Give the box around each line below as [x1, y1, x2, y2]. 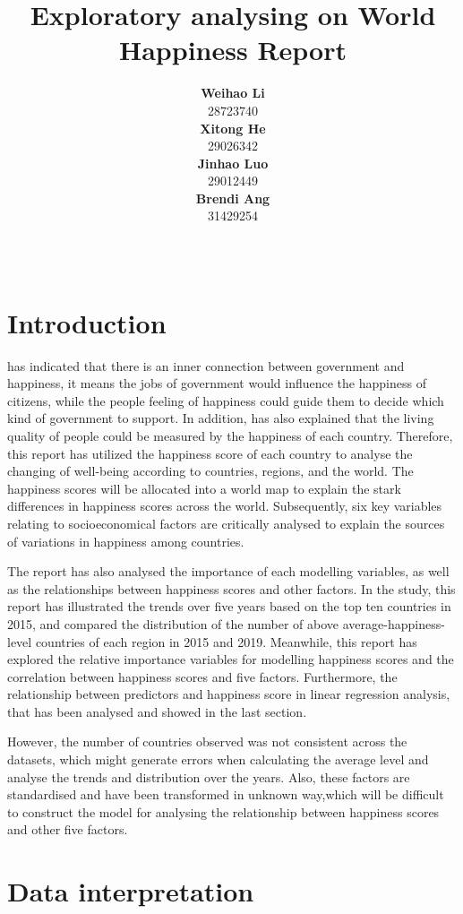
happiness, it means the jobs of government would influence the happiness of [7, 374, 426, 392]
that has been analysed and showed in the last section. [7, 702, 307, 720]
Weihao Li [201, 83, 265, 102]
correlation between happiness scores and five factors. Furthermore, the [7, 667, 398, 685]
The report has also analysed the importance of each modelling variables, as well [7, 562, 450, 581]
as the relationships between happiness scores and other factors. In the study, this [7, 579, 456, 598]
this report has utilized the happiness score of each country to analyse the [7, 444, 413, 462]
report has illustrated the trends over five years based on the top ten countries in [7, 597, 451, 616]
